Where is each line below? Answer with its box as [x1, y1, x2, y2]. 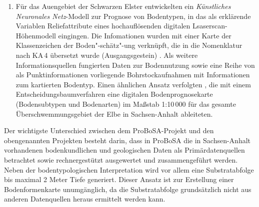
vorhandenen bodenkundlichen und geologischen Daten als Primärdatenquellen [4, 145, 245, 155]
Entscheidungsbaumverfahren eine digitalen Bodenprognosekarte [15, 89, 213, 99]
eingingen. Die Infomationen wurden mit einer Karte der [58, 30, 231, 40]
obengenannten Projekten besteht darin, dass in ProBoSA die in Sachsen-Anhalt [4, 135, 251, 145]
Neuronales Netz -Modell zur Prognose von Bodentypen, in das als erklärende [15, 10, 251, 21]
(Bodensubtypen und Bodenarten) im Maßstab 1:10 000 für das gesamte [15, 98, 236, 109]
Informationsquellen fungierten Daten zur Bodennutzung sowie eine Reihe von [15, 59, 255, 70]
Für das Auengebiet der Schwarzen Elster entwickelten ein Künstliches [15, 1, 231, 11]
